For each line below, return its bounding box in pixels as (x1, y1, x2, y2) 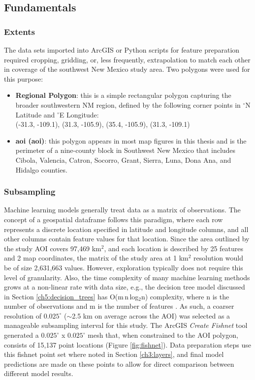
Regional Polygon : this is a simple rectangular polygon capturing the (15, 90, 231, 100)
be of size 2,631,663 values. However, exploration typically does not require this (4, 262, 243, 272)
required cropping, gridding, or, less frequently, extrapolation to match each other (4, 54, 251, 64)
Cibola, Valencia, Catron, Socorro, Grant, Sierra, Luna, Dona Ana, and (15, 154, 231, 165)
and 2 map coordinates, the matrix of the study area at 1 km (4, 253, 189, 263)
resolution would (193, 253, 243, 263)
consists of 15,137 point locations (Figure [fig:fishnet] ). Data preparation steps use (4, 339, 252, 350)
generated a (4, 330, 39, 340)
